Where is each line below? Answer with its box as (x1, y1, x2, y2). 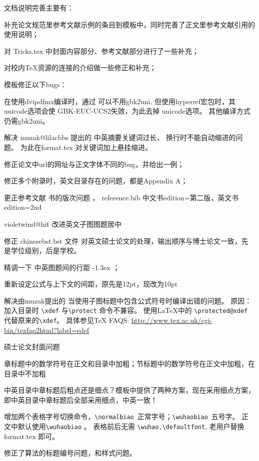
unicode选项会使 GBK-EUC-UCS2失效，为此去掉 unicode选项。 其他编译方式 (4, 106, 251, 116)
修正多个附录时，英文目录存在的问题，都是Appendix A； (4, 175, 188, 186)
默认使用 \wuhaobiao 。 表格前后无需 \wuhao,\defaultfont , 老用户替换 (17, 421, 245, 431)
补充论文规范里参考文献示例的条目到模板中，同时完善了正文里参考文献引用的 (4, 19, 255, 29)
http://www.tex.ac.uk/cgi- (131, 315, 212, 325)
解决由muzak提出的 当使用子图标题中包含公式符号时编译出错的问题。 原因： (4, 295, 252, 306)
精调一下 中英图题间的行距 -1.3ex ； (4, 262, 120, 272)
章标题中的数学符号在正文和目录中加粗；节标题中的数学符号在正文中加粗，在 (4, 358, 255, 368)
